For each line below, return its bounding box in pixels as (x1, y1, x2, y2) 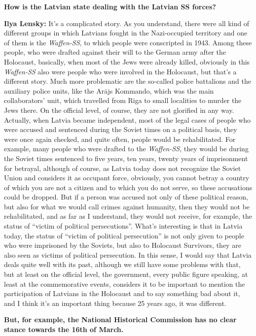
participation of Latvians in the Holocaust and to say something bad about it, (4, 288, 240, 299)
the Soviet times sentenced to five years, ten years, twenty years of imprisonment (4, 153, 248, 163)
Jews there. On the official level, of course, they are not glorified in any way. (4, 104, 234, 115)
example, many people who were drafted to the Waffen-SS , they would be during (4, 143, 249, 154)
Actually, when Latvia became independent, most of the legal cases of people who (4, 114, 251, 125)
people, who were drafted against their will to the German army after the (4, 47, 226, 57)
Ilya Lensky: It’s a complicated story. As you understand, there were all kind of (4, 18, 250, 28)
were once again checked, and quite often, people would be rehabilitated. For (4, 134, 236, 144)
